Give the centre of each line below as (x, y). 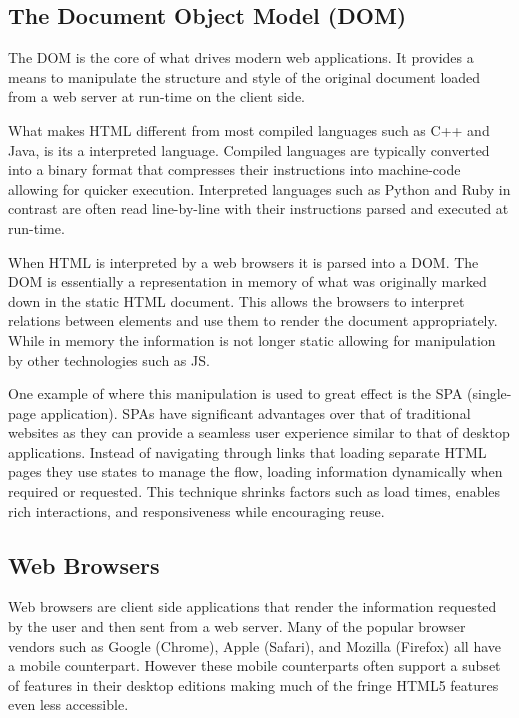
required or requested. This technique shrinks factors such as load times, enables (254, 491)
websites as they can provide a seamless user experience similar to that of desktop (259, 432)
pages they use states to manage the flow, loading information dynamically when (255, 471)
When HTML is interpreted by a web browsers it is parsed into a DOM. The (243, 261)
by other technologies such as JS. (109, 359)
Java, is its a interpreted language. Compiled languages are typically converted (249, 149)
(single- (489, 393)
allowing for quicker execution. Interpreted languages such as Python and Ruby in (259, 188)
